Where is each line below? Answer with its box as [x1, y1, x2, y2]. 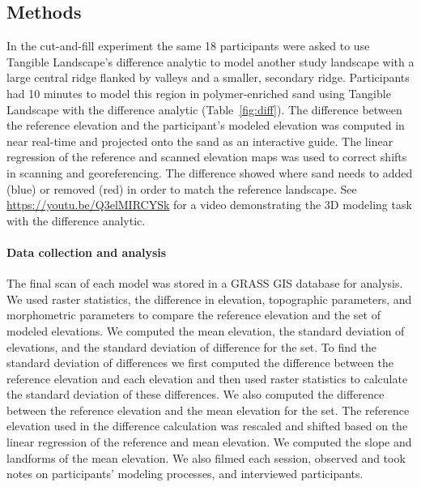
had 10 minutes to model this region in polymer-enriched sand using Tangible [6, 84, 391, 101]
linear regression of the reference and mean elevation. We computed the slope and [6, 434, 412, 451]
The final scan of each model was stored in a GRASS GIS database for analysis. [6, 275, 403, 292]
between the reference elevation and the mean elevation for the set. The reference [6, 401, 410, 418]
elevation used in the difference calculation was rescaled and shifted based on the [6, 417, 408, 434]
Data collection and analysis [6, 243, 167, 260]
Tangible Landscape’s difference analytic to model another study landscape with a [6, 53, 415, 70]
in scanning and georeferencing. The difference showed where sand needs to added [6, 164, 413, 181]
